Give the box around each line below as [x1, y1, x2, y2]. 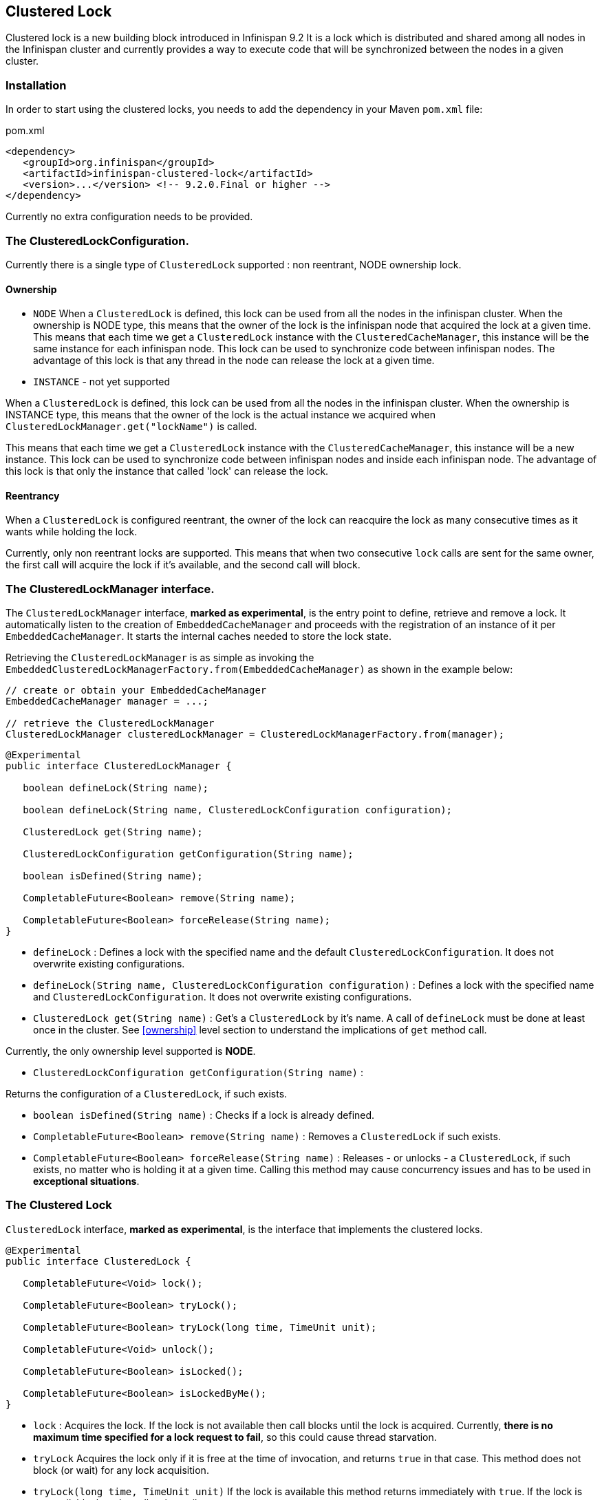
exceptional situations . [33, 1175, 140, 1188]
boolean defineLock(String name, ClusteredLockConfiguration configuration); [23, 804, 453, 816]
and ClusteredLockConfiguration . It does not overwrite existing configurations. [33, 991, 412, 1003]
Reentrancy [6, 489, 60, 502]
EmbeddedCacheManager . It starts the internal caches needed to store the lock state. [6, 630, 392, 643]
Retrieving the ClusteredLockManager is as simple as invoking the [6, 652, 314, 664]
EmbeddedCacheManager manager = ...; [6, 696, 209, 707]
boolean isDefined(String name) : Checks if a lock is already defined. [33, 1109, 375, 1122]
